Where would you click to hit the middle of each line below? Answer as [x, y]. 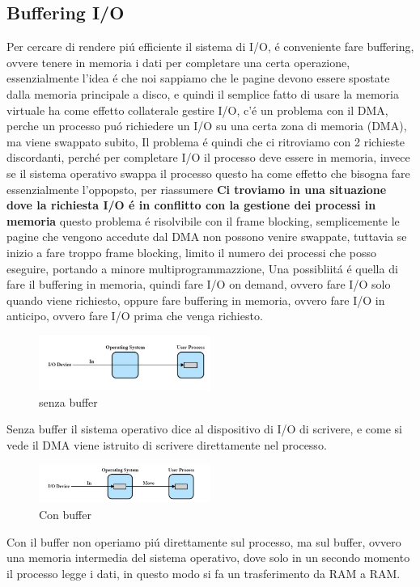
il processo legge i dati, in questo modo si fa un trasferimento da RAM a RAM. [204, 573]
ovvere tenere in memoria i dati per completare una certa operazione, [178, 62]
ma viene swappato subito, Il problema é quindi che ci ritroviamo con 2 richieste [206, 141]
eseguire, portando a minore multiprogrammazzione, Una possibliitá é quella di [202, 268]
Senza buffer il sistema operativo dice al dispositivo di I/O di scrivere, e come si [205, 429]
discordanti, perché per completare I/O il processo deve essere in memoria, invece [208, 157]
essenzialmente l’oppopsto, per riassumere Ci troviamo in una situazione [197, 189]
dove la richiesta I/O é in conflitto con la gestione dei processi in [191, 205]
